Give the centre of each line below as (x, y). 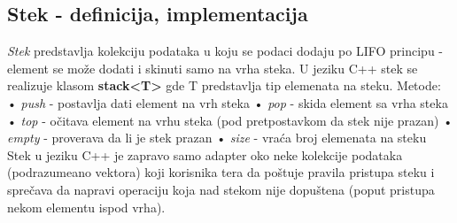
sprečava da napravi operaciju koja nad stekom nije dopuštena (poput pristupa (221, 189)
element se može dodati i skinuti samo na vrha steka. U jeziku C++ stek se (213, 68)
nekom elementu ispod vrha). (86, 207)
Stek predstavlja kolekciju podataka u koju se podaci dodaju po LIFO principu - (225, 51)
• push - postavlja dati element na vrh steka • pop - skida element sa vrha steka (228, 102)
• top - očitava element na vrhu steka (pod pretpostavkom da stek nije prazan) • (230, 120)
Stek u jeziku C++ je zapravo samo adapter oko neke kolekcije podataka (205, 154)
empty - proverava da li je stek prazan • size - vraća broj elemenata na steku (217, 138)
